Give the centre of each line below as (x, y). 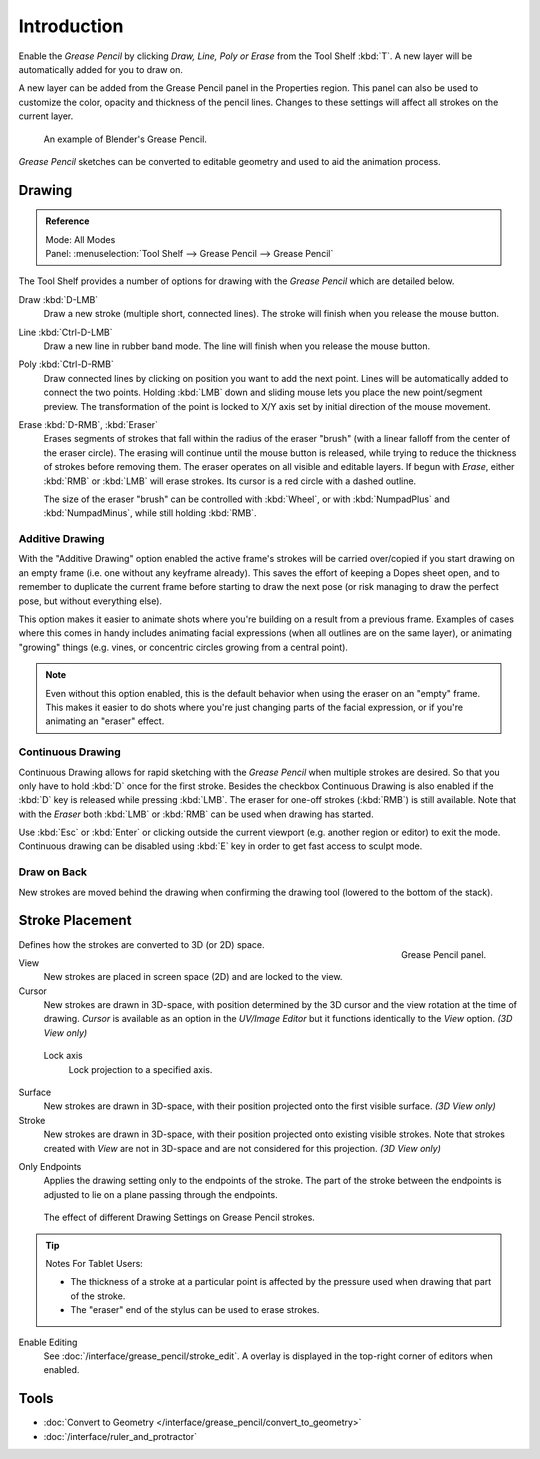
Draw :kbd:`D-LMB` (58, 299)
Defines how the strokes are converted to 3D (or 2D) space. (141, 944)
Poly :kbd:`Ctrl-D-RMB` (66, 364)
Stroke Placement (75, 920)
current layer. (46, 116)
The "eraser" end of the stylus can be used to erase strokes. (195, 1310)
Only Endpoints (50, 1166)
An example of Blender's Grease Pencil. (125, 139)
